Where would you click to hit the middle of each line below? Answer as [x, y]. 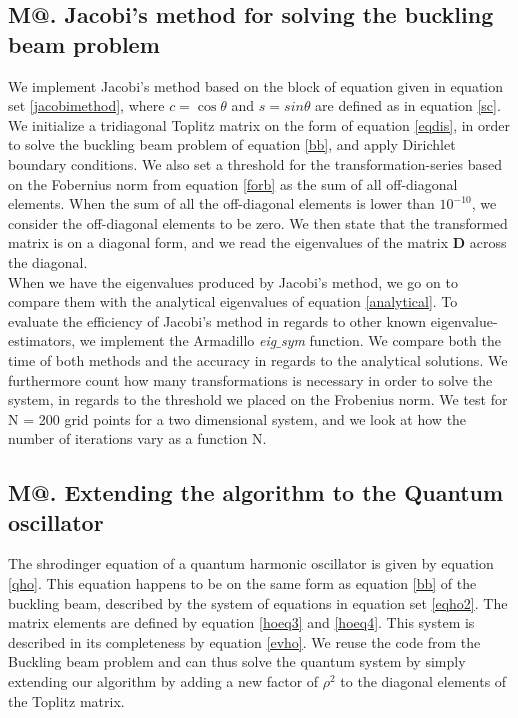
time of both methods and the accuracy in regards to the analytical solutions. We [258, 359]
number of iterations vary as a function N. [137, 438]
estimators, [42, 340]
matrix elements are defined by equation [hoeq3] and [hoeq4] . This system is [241, 622]
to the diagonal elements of [423, 681]
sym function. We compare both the [390, 340]
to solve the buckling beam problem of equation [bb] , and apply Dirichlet [232, 144]
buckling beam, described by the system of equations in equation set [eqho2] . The [258, 602]
